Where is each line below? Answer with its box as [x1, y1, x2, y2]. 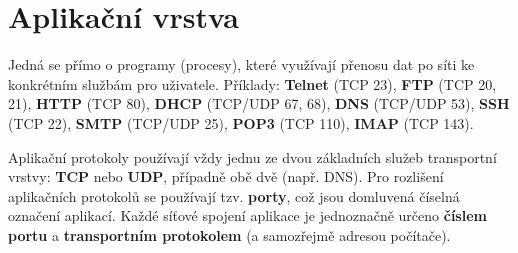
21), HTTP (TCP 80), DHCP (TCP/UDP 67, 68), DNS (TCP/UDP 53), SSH [8, 93, 510, 114]
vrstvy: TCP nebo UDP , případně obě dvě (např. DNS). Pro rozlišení [8, 166, 444, 187]
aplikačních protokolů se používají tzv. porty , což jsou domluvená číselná [8, 185, 460, 206]
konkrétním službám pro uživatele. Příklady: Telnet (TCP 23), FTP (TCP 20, [8, 73, 497, 94]
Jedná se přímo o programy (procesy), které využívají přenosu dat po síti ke [8, 54, 475, 75]
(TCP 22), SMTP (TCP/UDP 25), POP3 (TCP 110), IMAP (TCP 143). [8, 112, 474, 133]
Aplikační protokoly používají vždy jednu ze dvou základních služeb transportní [8, 146, 497, 167]
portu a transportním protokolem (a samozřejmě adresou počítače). [8, 224, 451, 245]
